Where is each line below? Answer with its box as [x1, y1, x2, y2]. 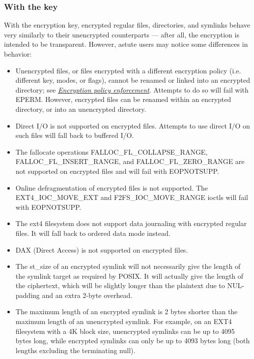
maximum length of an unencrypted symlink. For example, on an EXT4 [15, 316, 232, 326]
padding [15, 290, 40, 300]
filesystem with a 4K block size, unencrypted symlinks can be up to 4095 [15, 326, 235, 336]
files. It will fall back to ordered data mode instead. [15, 228, 170, 238]
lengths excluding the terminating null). [15, 345, 136, 355]
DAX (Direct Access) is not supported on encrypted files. [15, 244, 188, 255]
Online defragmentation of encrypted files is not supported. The [15, 182, 208, 193]
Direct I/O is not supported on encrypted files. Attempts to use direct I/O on [15, 120, 250, 131]
